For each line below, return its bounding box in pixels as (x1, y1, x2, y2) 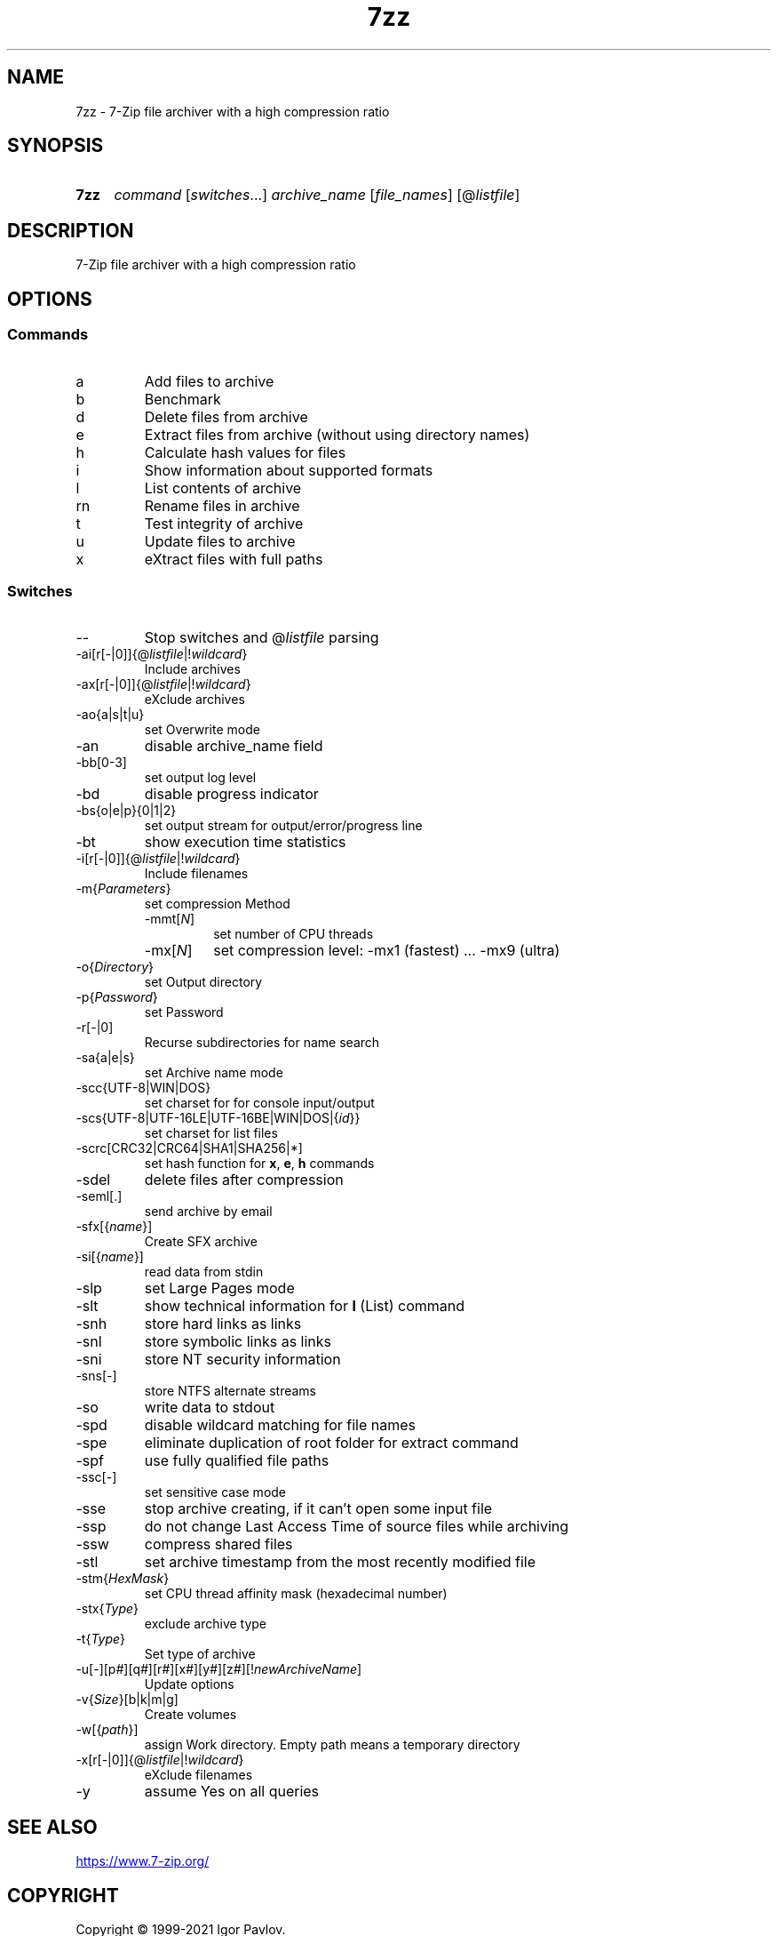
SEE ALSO (7, 1815, 98, 1838)
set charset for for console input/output (144, 1095, 375, 1111)
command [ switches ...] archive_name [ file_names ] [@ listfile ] (114, 186, 520, 204)
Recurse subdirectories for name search (144, 1035, 380, 1051)
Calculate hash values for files (144, 443, 346, 461)
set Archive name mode (144, 1065, 283, 1081)
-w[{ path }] (75, 1722, 139, 1738)
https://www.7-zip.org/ (75, 1853, 210, 1869)
